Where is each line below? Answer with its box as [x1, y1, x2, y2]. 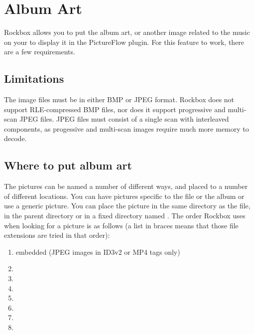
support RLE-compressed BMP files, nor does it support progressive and [4, 104, 226, 114]
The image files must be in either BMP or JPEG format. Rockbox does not [4, 94, 235, 105]
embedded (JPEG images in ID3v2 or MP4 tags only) [15, 246, 180, 257]
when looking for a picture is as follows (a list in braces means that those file [4, 220, 239, 230]
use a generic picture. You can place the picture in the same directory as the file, [4, 200, 251, 211]
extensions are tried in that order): [4, 230, 110, 240]
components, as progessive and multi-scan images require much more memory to [4, 123, 249, 134]
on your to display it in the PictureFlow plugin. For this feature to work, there [4, 36, 245, 47]
